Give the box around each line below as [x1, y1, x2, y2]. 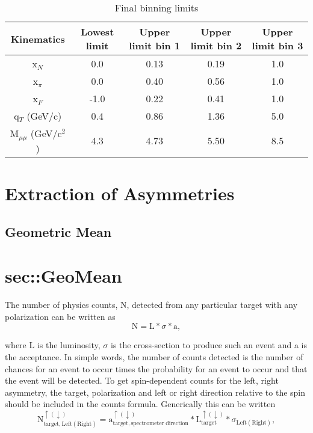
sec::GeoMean [5, 263, 122, 288]
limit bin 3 [252, 38, 303, 52]
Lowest [80, 25, 114, 38]
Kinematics [10, 31, 65, 46]
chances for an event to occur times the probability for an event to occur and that [5, 362, 308, 375]
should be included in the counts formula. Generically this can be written [5, 398, 276, 410]
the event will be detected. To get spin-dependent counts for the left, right [5, 374, 279, 387]
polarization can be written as [5, 310, 116, 322]
